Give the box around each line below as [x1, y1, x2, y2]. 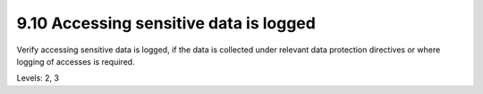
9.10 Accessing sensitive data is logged [16, 13, 317, 33]
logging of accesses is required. [16, 56, 135, 67]
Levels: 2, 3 [16, 73, 60, 83]
